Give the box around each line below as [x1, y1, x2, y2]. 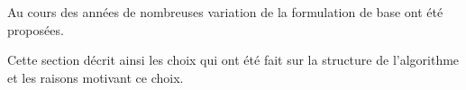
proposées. [7, 20, 64, 39]
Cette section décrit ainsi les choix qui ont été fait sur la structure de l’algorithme [7, 50, 460, 69]
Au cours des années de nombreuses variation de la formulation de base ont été [7, 3, 443, 21]
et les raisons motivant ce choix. [7, 67, 184, 86]
